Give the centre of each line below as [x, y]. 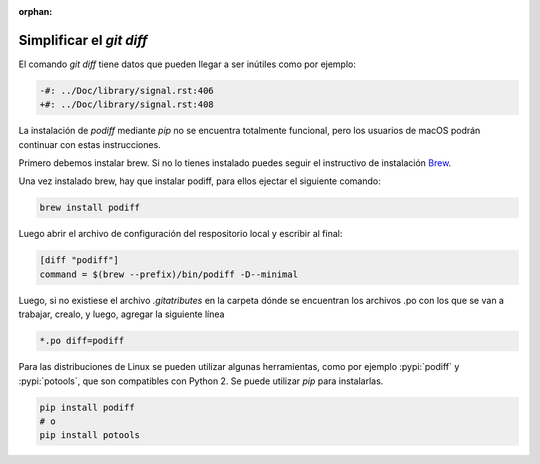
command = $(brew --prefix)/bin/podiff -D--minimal [169, 274]
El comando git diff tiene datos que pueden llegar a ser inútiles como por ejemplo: [187, 64]
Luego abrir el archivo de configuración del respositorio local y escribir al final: [180, 234]
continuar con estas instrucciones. [90, 144]
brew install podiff [89, 208]
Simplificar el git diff [83, 40]
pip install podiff [87, 407]
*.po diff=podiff [82, 341]
